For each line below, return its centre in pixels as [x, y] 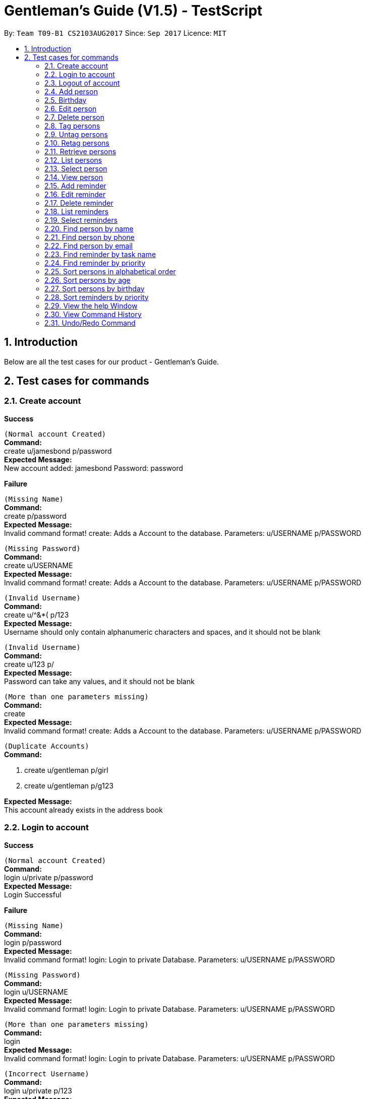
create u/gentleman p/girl [66, 770]
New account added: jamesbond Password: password [94, 468]
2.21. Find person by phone [89, 237]
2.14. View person [74, 177]
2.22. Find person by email [89, 246]
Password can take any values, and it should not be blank [99, 681]
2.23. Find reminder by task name [100, 254]
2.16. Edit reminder [75, 194]
